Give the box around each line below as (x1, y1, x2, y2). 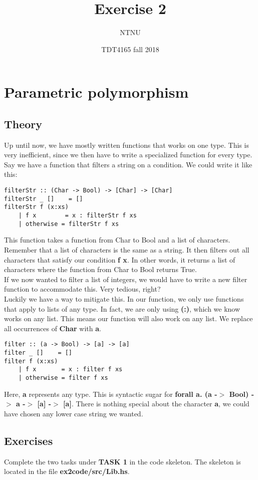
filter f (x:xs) (4, 357, 58, 365)
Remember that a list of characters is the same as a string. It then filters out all (4, 244, 249, 255)
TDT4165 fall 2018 (101, 44, 159, 54)
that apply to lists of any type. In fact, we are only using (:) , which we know (4, 303, 240, 314)
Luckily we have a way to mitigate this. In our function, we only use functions (4, 293, 244, 304)
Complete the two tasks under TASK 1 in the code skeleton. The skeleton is (4, 456, 241, 466)
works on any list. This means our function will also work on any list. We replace (4, 313, 253, 324)
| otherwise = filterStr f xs (18, 220, 119, 227)
